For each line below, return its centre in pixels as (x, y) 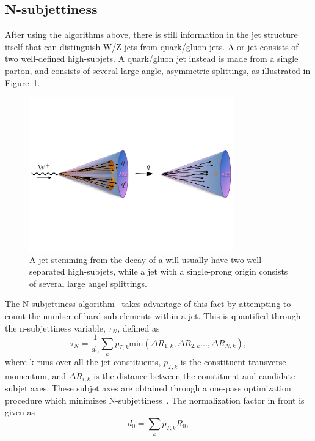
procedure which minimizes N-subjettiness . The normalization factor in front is (155, 400)
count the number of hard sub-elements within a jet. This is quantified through (153, 316)
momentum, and (35, 375)
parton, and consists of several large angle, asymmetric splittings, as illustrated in (158, 70)
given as (20, 412)
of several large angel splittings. (88, 283)
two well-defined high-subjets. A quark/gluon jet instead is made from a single (152, 58)
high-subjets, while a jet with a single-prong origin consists (178, 271)
